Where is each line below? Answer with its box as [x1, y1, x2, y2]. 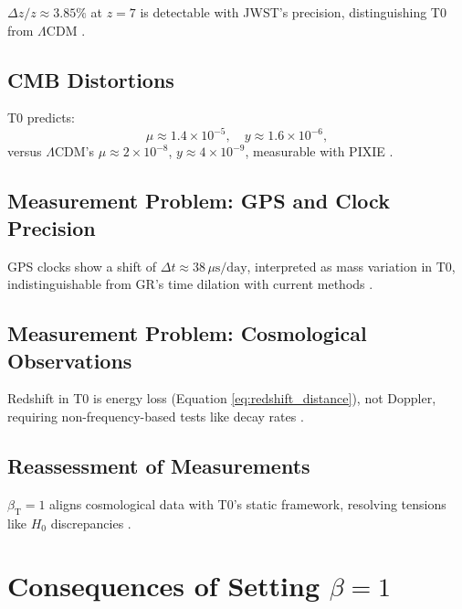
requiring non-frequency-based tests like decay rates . [7, 407, 304, 426]
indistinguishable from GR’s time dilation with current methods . [7, 274, 373, 294]
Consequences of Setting [7, 567, 320, 604]
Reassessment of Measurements [7, 452, 310, 480]
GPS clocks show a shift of [7, 256, 157, 275]
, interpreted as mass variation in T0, [247, 256, 456, 275]
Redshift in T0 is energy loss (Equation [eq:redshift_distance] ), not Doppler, [7, 389, 436, 408]
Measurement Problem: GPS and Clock [7, 187, 390, 215]
